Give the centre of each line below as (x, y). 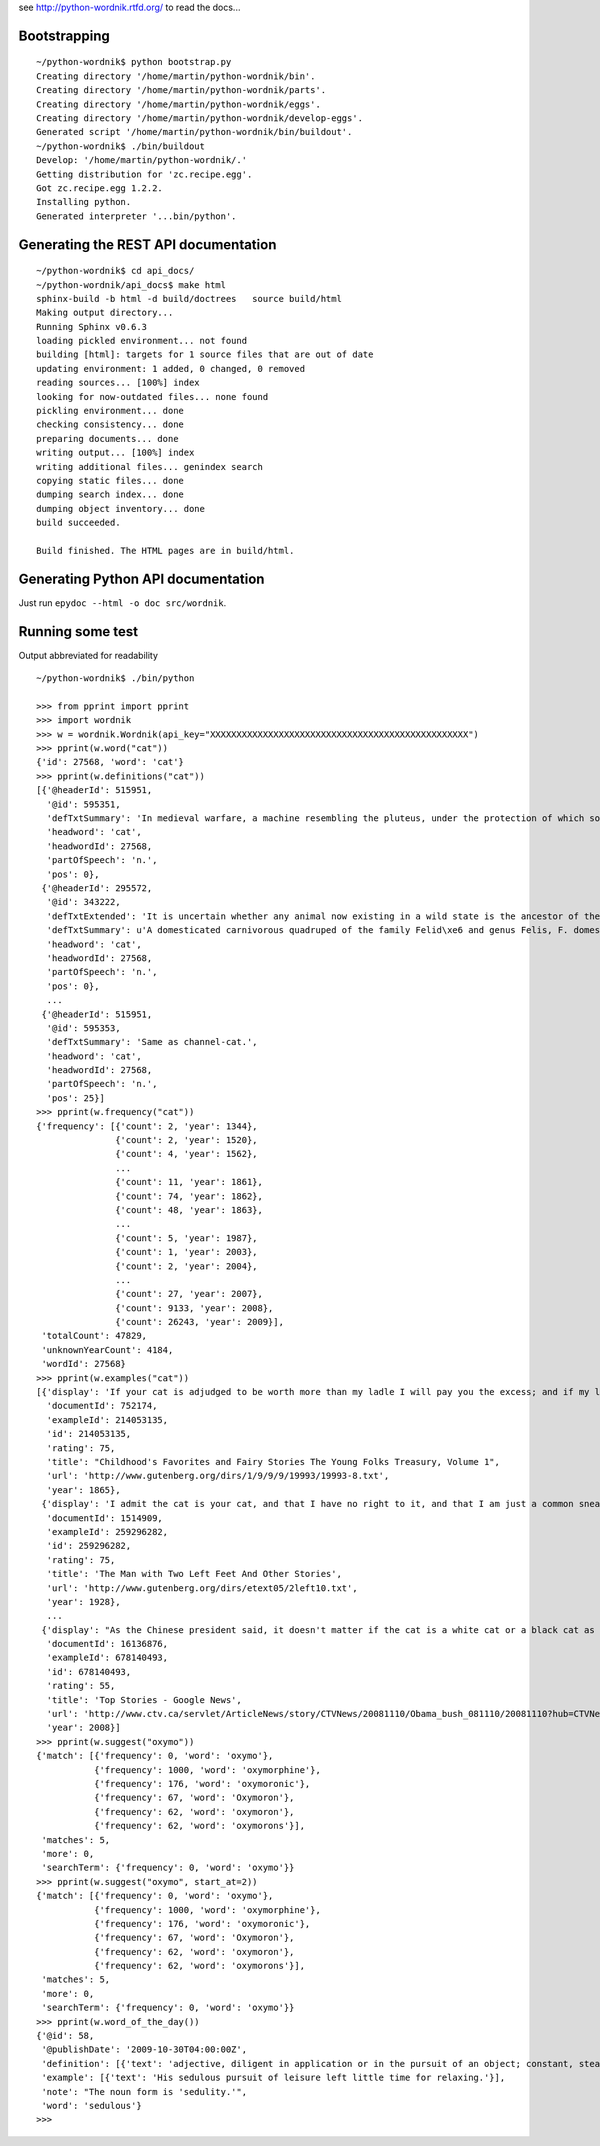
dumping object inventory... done (120, 508)
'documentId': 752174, (102, 1406)
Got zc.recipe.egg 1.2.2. (100, 188)
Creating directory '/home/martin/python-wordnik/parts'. (181, 90)
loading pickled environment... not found (142, 341)
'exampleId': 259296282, (107, 1531)
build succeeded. (78, 523)
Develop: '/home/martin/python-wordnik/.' (142, 160)
